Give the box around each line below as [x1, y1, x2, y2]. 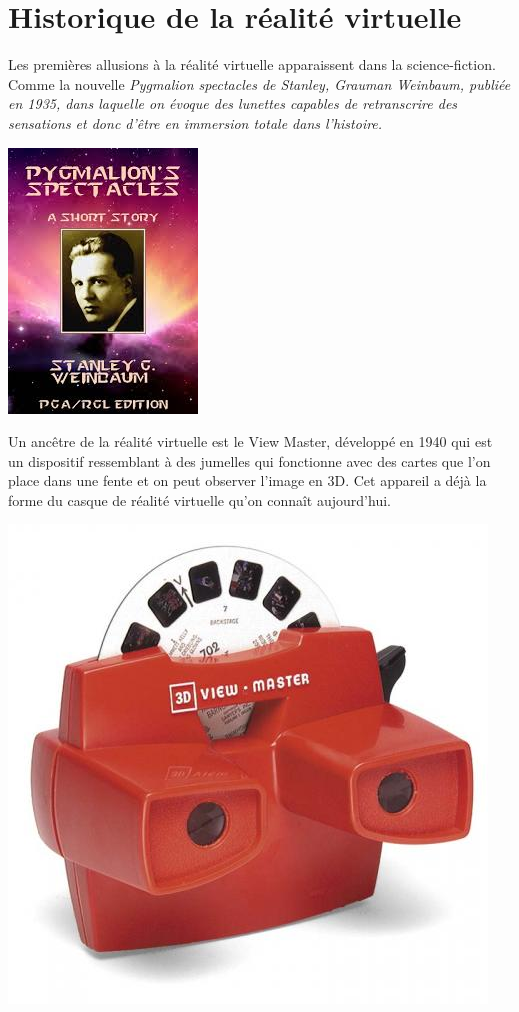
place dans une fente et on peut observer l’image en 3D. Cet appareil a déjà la [8, 470, 487, 491]
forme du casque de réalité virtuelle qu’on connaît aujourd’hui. [8, 489, 391, 510]
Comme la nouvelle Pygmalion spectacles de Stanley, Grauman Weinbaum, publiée [8, 73, 511, 94]
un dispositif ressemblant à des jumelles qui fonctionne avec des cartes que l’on [8, 450, 491, 471]
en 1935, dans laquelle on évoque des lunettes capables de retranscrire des [8, 93, 458, 114]
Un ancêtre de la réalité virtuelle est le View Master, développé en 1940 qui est [8, 431, 493, 452]
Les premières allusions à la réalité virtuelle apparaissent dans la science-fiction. [8, 54, 496, 75]
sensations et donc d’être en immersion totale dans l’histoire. [8, 112, 383, 133]
